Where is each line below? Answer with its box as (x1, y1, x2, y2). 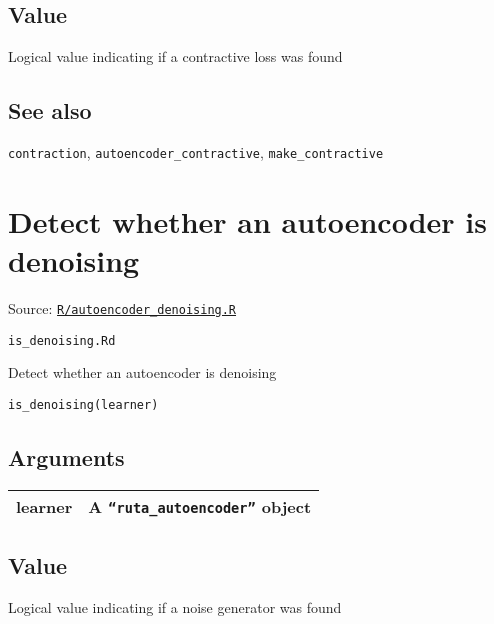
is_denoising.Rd (8, 333, 116, 348)
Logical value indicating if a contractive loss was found (8, 46, 343, 67)
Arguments (8, 441, 125, 472)
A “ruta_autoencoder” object (88, 494, 312, 518)
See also (8, 95, 92, 126)
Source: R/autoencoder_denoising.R (8, 297, 237, 318)
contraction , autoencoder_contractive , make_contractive (8, 142, 384, 162)
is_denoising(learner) (8, 397, 159, 412)
